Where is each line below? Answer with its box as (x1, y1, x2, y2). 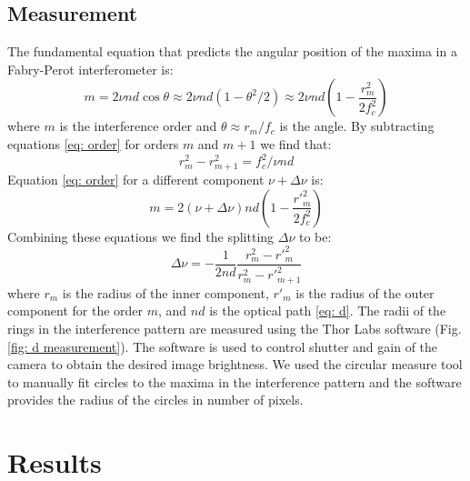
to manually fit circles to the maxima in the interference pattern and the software (7, 372, 462, 391)
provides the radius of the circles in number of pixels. (7, 390, 304, 409)
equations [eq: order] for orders (7, 134, 179, 153)
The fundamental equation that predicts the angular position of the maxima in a (7, 42, 457, 61)
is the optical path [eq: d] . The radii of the (209, 301, 446, 320)
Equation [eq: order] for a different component (7, 170, 265, 189)
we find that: (260, 134, 332, 153)
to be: (299, 226, 332, 246)
